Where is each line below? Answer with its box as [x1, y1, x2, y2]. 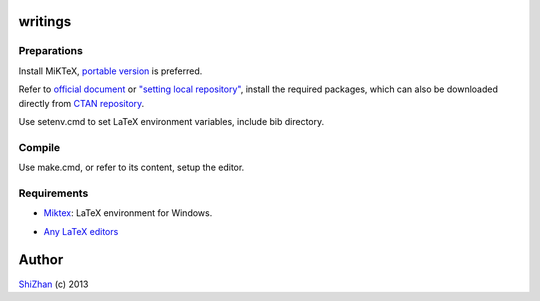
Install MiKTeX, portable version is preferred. [18, 65, 203, 77]
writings [18, 13, 72, 30]
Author [18, 251, 64, 269]
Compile [18, 140, 60, 154]
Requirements [18, 186, 89, 200]
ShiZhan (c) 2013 [18, 278, 89, 290]
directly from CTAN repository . [18, 97, 145, 109]
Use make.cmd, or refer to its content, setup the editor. [18, 161, 245, 174]
